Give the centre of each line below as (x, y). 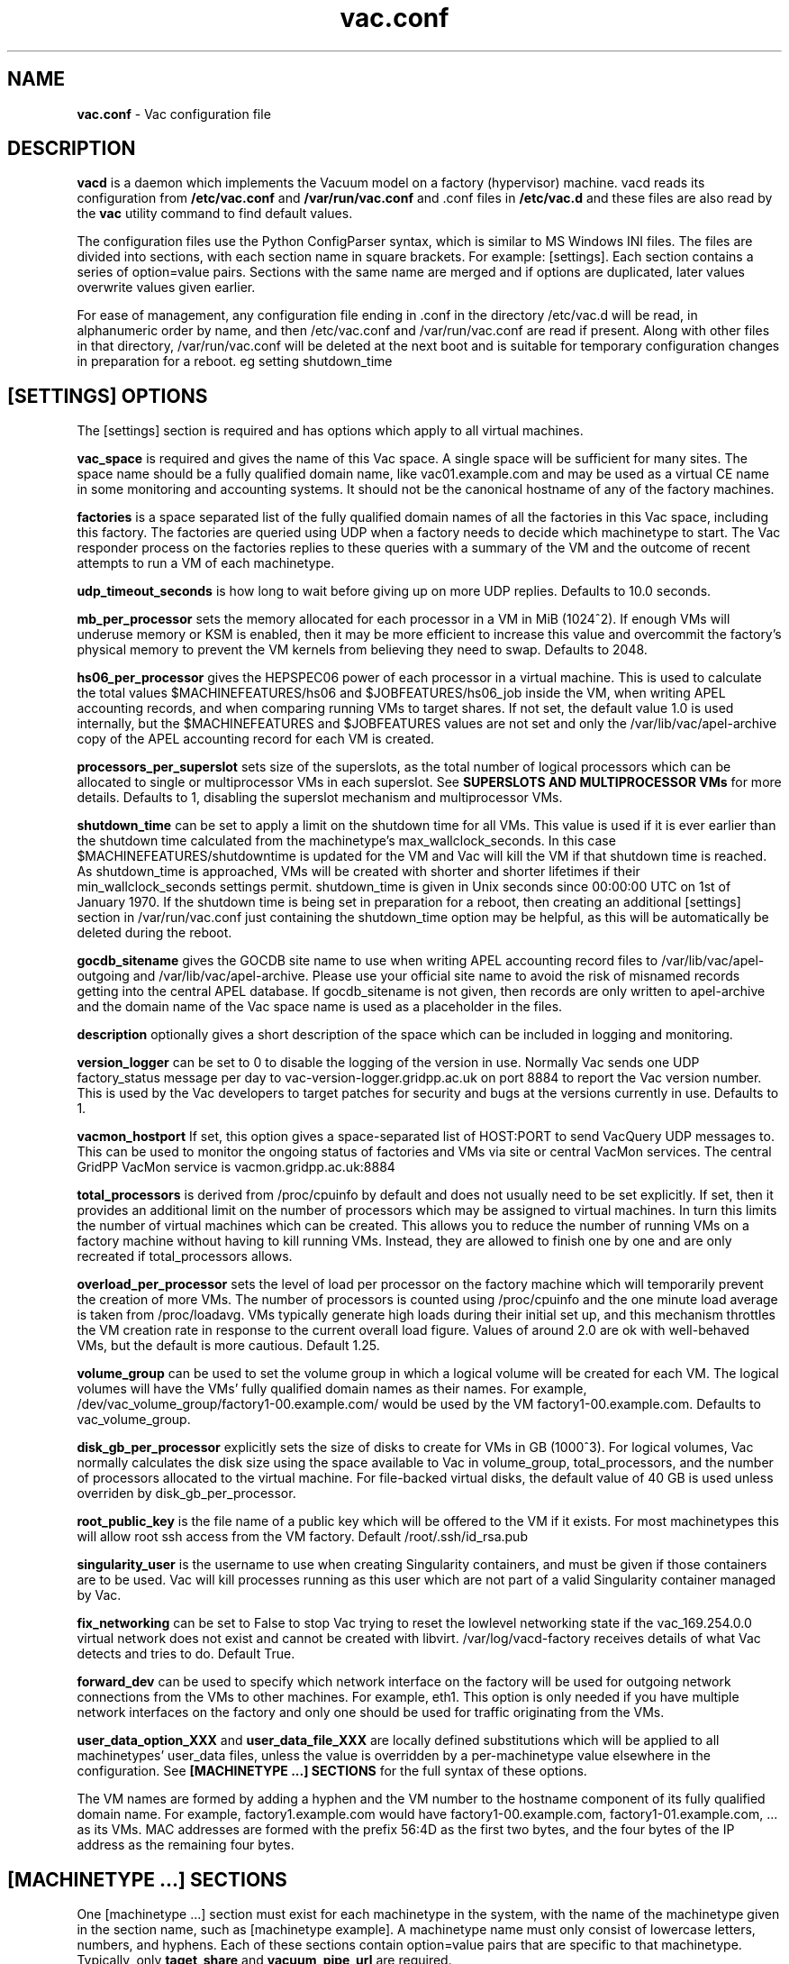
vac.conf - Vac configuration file (174, 114)
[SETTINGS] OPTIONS (108, 396)
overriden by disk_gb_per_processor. (186, 1494)
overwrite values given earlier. (166, 288)
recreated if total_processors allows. (185, 1256)
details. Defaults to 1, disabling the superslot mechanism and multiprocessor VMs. (320, 798)
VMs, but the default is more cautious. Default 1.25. (228, 1346)
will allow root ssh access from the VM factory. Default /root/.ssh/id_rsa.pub (302, 1537)
